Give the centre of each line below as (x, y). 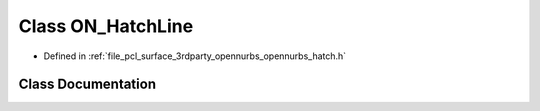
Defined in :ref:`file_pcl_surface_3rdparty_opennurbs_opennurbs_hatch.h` (195, 56)
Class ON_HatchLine (106, 26)
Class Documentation (87, 84)
